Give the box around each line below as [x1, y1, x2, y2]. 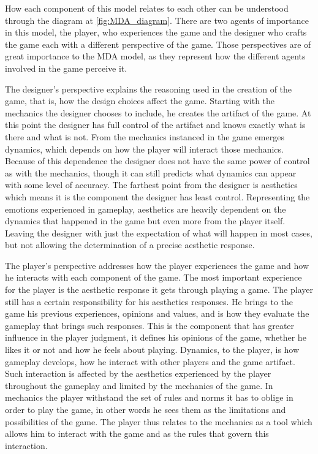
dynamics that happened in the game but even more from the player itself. [5, 214, 286, 227]
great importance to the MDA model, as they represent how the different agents [5, 50, 306, 62]
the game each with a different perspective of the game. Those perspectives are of [5, 37, 311, 50]
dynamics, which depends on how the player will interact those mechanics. [5, 142, 284, 155]
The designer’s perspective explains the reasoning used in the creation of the [5, 82, 292, 95]
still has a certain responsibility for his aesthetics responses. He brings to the [5, 295, 293, 308]
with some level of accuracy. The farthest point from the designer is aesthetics [5, 178, 298, 191]
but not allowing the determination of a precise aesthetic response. [5, 238, 255, 251]
